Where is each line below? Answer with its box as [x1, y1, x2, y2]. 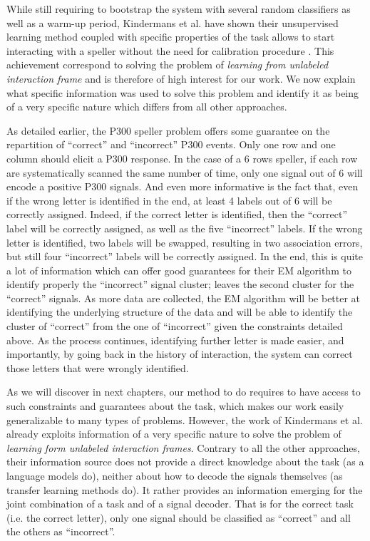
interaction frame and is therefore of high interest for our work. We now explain [6, 71, 356, 86]
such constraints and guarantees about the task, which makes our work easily [6, 398, 344, 413]
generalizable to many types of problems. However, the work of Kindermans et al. [6, 412, 363, 427]
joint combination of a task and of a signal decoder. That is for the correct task [6, 496, 354, 511]
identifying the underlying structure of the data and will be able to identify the [6, 304, 353, 319]
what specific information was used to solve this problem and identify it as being [6, 85, 359, 100]
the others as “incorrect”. [6, 524, 115, 539]
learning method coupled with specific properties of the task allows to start [6, 29, 335, 44]
